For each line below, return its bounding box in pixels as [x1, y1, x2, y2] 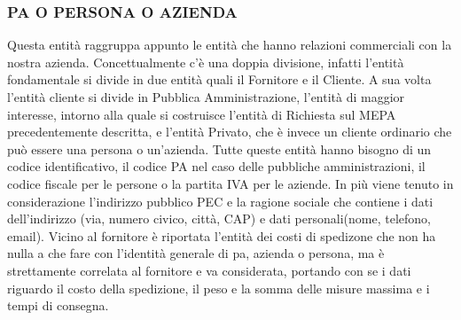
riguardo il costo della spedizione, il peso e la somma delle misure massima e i [7, 278, 430, 297]
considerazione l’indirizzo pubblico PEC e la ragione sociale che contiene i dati [7, 191, 434, 210]
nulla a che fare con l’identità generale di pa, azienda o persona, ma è [7, 244, 385, 262]
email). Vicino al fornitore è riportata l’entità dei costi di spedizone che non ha [7, 226, 436, 245]
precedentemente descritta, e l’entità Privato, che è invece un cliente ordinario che [7, 122, 452, 141]
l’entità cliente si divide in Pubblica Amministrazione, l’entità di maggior [7, 88, 405, 105]
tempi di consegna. [7, 296, 109, 315]
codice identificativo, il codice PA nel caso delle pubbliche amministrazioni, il [7, 157, 426, 176]
